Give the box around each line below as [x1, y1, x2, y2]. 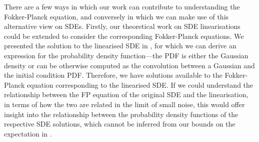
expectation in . [4, 128, 52, 139]
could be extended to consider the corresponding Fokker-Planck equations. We [4, 30, 244, 41]
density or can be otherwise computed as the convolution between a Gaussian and [4, 60, 255, 70]
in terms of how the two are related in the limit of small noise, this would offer [4, 99, 245, 109]
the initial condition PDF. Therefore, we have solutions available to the [4, 70, 222, 80]
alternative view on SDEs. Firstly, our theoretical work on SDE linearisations [4, 21, 240, 31]
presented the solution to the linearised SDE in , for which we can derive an [4, 40, 236, 51]
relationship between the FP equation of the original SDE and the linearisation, [4, 89, 248, 100]
